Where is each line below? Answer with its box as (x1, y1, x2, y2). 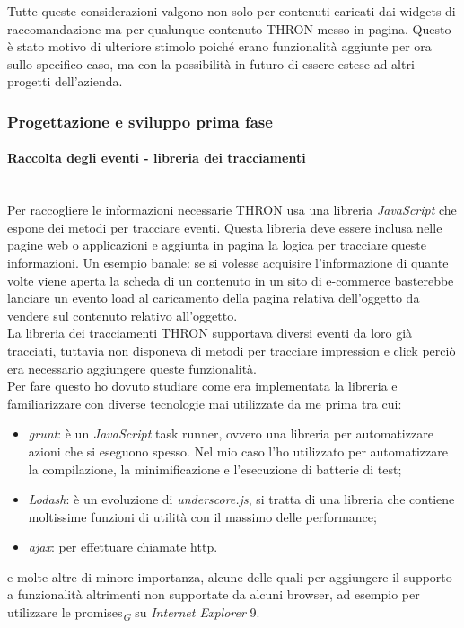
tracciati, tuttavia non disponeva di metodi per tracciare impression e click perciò (7, 341, 456, 359)
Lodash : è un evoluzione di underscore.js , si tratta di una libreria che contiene (28, 490, 455, 509)
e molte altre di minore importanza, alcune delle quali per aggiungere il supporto (7, 567, 452, 586)
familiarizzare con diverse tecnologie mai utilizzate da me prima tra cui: (7, 394, 402, 412)
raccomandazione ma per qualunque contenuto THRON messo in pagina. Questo (7, 19, 451, 38)
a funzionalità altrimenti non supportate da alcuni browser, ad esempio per (7, 585, 420, 604)
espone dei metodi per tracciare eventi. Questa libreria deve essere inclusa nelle (7, 217, 442, 236)
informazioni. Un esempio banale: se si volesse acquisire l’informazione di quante (7, 252, 449, 271)
